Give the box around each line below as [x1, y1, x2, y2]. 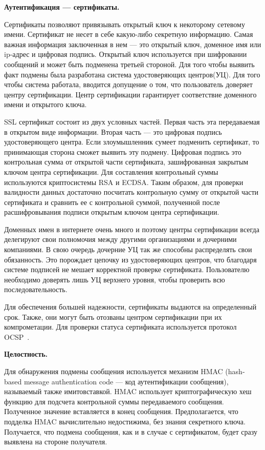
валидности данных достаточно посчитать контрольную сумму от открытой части [4, 187, 259, 197]
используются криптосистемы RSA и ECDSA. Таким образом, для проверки [4, 176, 244, 187]
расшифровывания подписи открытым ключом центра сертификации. [4, 207, 219, 217]
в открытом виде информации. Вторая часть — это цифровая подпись [4, 126, 222, 137]
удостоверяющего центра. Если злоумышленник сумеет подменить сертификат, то [4, 136, 259, 147]
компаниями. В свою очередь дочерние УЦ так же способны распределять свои [4, 244, 252, 255]
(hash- [225, 366, 245, 376]
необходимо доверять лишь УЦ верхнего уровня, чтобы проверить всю [4, 274, 225, 284]
